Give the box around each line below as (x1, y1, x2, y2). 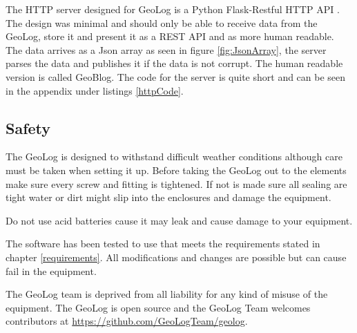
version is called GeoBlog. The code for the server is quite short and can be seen (6, 69, 346, 84)
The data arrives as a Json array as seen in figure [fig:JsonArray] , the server (6, 42, 327, 57)
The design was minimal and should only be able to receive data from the (6, 15, 318, 30)
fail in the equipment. (6, 263, 97, 278)
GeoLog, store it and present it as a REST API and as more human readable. (6, 29, 334, 44)
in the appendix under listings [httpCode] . (6, 83, 184, 97)
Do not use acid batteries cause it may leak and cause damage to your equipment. (6, 213, 353, 227)
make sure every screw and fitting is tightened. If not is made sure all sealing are (6, 176, 347, 191)
